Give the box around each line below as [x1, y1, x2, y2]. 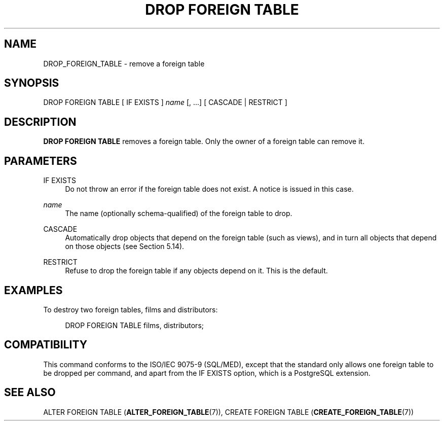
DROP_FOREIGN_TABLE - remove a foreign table [43, 59, 205, 68]
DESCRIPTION [4, 115, 77, 128]
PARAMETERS [4, 154, 77, 167]
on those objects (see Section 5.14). [65, 242, 184, 251]
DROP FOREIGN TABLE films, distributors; [65, 321, 204, 330]
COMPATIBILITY [4, 338, 87, 351]
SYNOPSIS [4, 77, 59, 90]
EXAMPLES [4, 284, 63, 297]
